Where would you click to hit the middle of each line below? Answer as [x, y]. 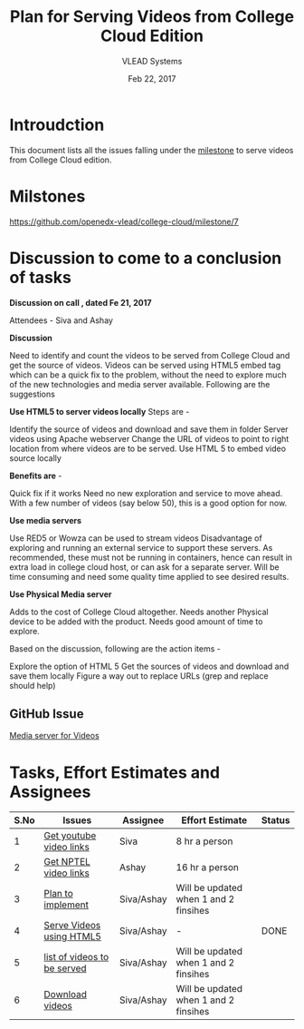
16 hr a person [208, 867]
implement [66, 905]
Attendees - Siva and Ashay [61, 320]
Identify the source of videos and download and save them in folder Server [149, 429]
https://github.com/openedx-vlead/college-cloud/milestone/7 [124, 221]
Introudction [57, 125]
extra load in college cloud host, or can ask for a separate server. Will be [144, 567]
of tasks [41, 277]
